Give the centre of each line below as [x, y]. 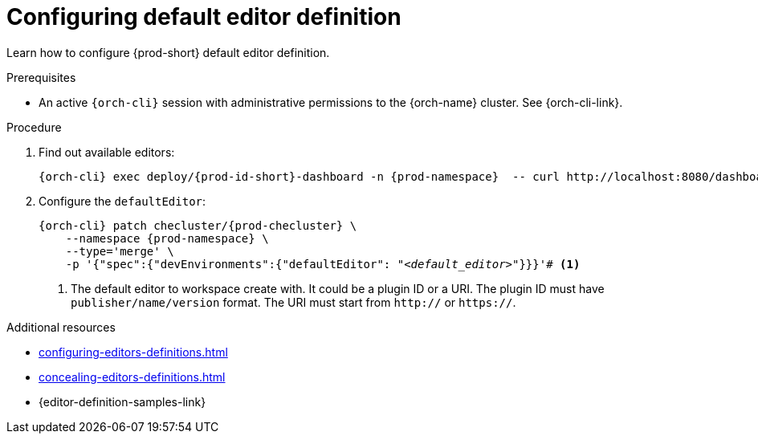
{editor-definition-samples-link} [122, 401]
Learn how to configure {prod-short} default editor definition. [168, 52]
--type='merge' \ [120, 251]
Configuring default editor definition [204, 17]
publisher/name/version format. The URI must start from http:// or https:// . [293, 302]
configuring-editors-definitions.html [133, 352]
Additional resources [61, 327]
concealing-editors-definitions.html [132, 377]
